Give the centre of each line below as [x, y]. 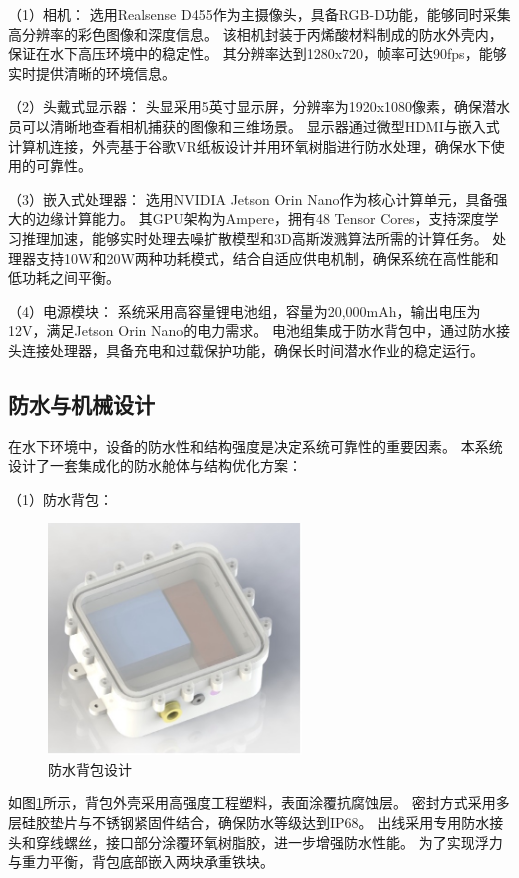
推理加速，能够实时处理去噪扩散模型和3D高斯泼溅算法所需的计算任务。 [254, 237]
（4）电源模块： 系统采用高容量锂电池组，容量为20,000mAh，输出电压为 [244, 310]
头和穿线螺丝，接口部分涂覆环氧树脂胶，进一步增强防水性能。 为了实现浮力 [255, 841]
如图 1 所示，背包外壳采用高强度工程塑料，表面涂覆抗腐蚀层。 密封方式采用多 [259, 802]
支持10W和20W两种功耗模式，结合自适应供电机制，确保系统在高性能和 [267, 257]
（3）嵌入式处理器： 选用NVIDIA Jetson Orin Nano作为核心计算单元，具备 [251, 198]
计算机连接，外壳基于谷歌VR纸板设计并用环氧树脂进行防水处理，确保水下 [249, 145]
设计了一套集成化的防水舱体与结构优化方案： [155, 465]
